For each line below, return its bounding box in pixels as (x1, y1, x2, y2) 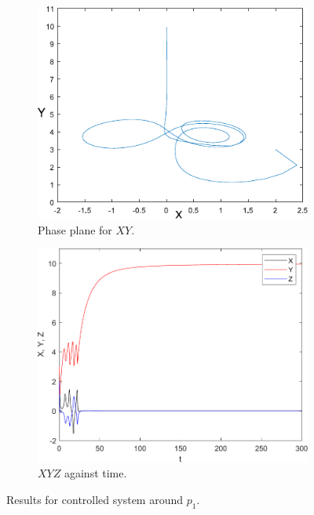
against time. (64, 465, 127, 481)
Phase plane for (38, 221, 112, 238)
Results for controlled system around (6, 491, 184, 507)
